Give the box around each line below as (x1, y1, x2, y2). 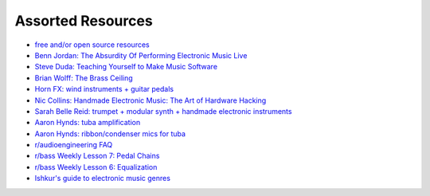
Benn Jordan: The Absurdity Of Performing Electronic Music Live (34, 50, 248, 60)
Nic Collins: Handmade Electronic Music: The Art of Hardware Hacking (34, 96, 267, 105)
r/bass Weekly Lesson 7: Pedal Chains (34, 151, 160, 161)
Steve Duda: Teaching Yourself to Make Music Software (34, 62, 218, 72)
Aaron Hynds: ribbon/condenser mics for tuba (34, 128, 186, 139)
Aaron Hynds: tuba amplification (34, 118, 141, 127)
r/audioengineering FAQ (34, 140, 113, 150)
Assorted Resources (14, 12, 153, 29)
